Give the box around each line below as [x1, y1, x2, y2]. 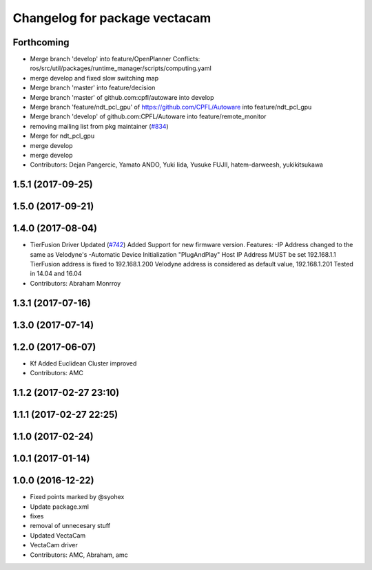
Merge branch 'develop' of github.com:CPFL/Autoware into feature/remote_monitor [30, 112, 267, 120]
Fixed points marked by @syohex [30, 493, 125, 501]
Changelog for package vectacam [12, 10, 211, 25]
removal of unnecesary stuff [30, 522, 110, 530]
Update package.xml [30, 503, 90, 511]
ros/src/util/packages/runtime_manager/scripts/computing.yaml [30, 64, 211, 72]
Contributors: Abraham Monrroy [30, 279, 121, 287]
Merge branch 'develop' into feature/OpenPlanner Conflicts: [30, 55, 200, 63]
